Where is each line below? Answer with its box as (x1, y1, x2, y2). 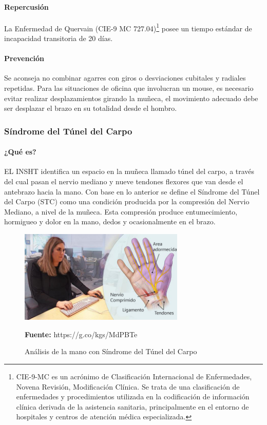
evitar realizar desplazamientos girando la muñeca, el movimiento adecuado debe (4, 92, 258, 103)
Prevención (4, 53, 45, 64)
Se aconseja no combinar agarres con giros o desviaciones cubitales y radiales (4, 72, 246, 83)
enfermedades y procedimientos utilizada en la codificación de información (16, 391, 250, 402)
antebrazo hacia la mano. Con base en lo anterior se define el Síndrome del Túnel (4, 186, 260, 197)
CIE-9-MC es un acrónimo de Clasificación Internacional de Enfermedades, (16, 371, 252, 381)
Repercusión (4, 1, 49, 12)
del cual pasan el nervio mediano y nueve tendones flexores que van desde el (4, 176, 243, 187)
